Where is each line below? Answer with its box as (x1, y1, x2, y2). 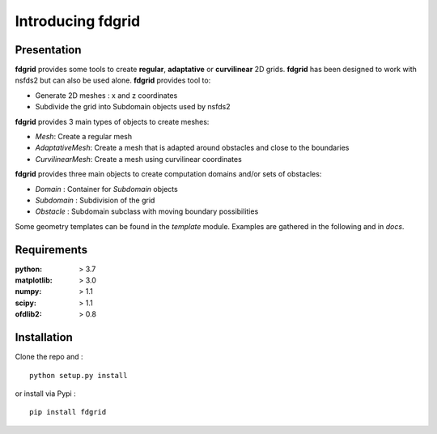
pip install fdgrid (29, 407, 107, 417)
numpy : (15, 287, 42, 296)
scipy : (15, 298, 36, 308)
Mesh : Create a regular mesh (35, 132, 133, 142)
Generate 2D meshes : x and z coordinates (35, 90, 178, 100)
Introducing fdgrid (15, 12, 141, 30)
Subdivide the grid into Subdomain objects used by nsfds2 (35, 102, 231, 112)
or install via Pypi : (15, 389, 76, 398)
